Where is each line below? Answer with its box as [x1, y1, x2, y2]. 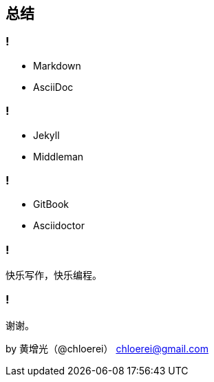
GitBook [33, 198, 69, 211]
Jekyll [33, 129, 60, 141]
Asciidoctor [33, 220, 85, 232]
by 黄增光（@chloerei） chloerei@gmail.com [6, 342, 208, 354]
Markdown [33, 59, 81, 72]
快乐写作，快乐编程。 [6, 269, 102, 282]
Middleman [33, 150, 84, 162]
